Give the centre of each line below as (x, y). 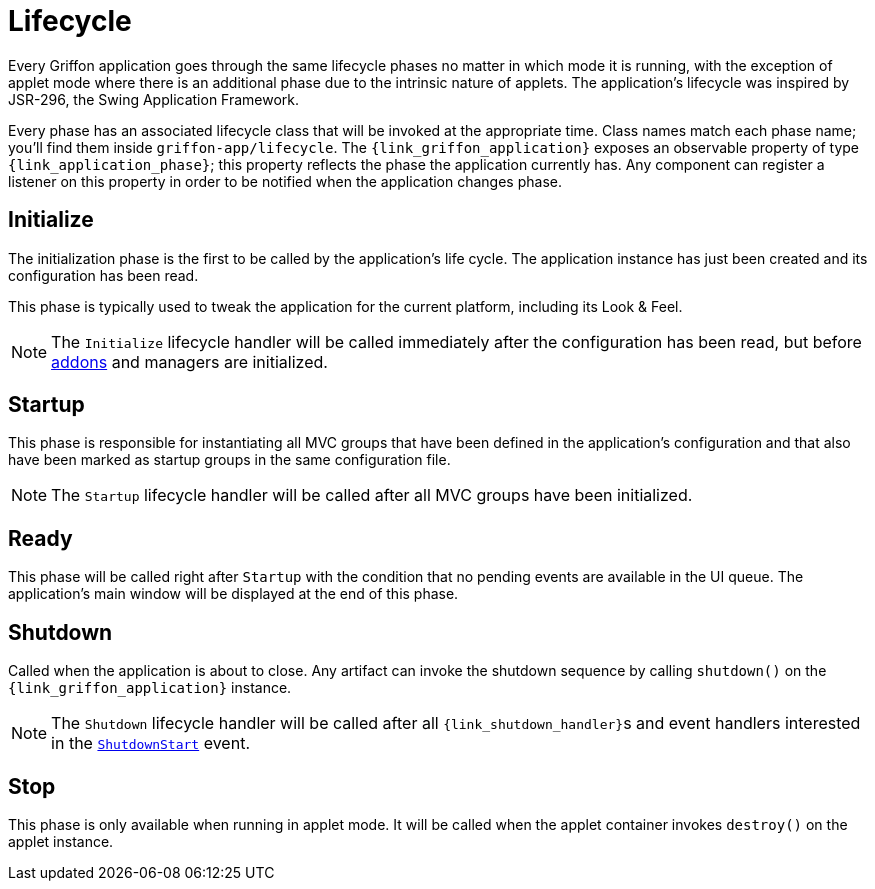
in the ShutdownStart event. (150, 743)
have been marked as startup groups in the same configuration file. (229, 460)
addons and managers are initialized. (189, 361)
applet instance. (61, 841)
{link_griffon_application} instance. (150, 688)
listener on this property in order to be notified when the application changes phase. (285, 181)
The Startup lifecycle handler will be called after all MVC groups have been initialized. (372, 495)
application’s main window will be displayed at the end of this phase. (233, 594)
